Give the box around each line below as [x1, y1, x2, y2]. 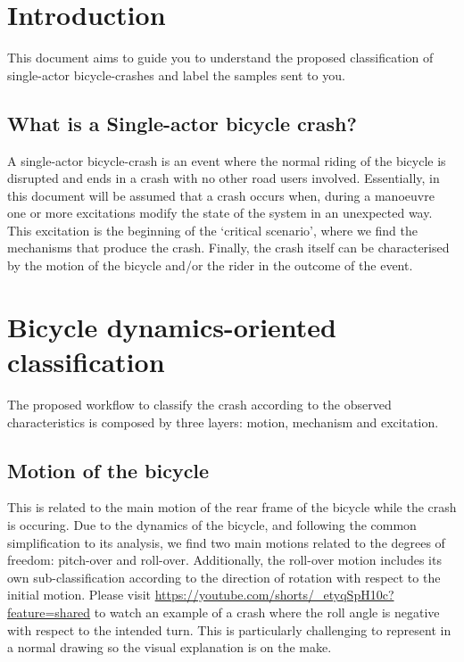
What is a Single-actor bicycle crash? [7, 109, 357, 137]
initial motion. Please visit [7, 585, 151, 604]
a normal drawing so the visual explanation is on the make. [7, 638, 332, 657]
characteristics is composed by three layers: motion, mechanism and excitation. [7, 412, 439, 431]
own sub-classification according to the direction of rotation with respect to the [7, 567, 441, 586]
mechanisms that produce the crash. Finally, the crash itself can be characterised [7, 238, 450, 257]
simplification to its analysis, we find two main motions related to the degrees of [7, 533, 445, 551]
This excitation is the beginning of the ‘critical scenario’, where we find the [7, 220, 418, 239]
